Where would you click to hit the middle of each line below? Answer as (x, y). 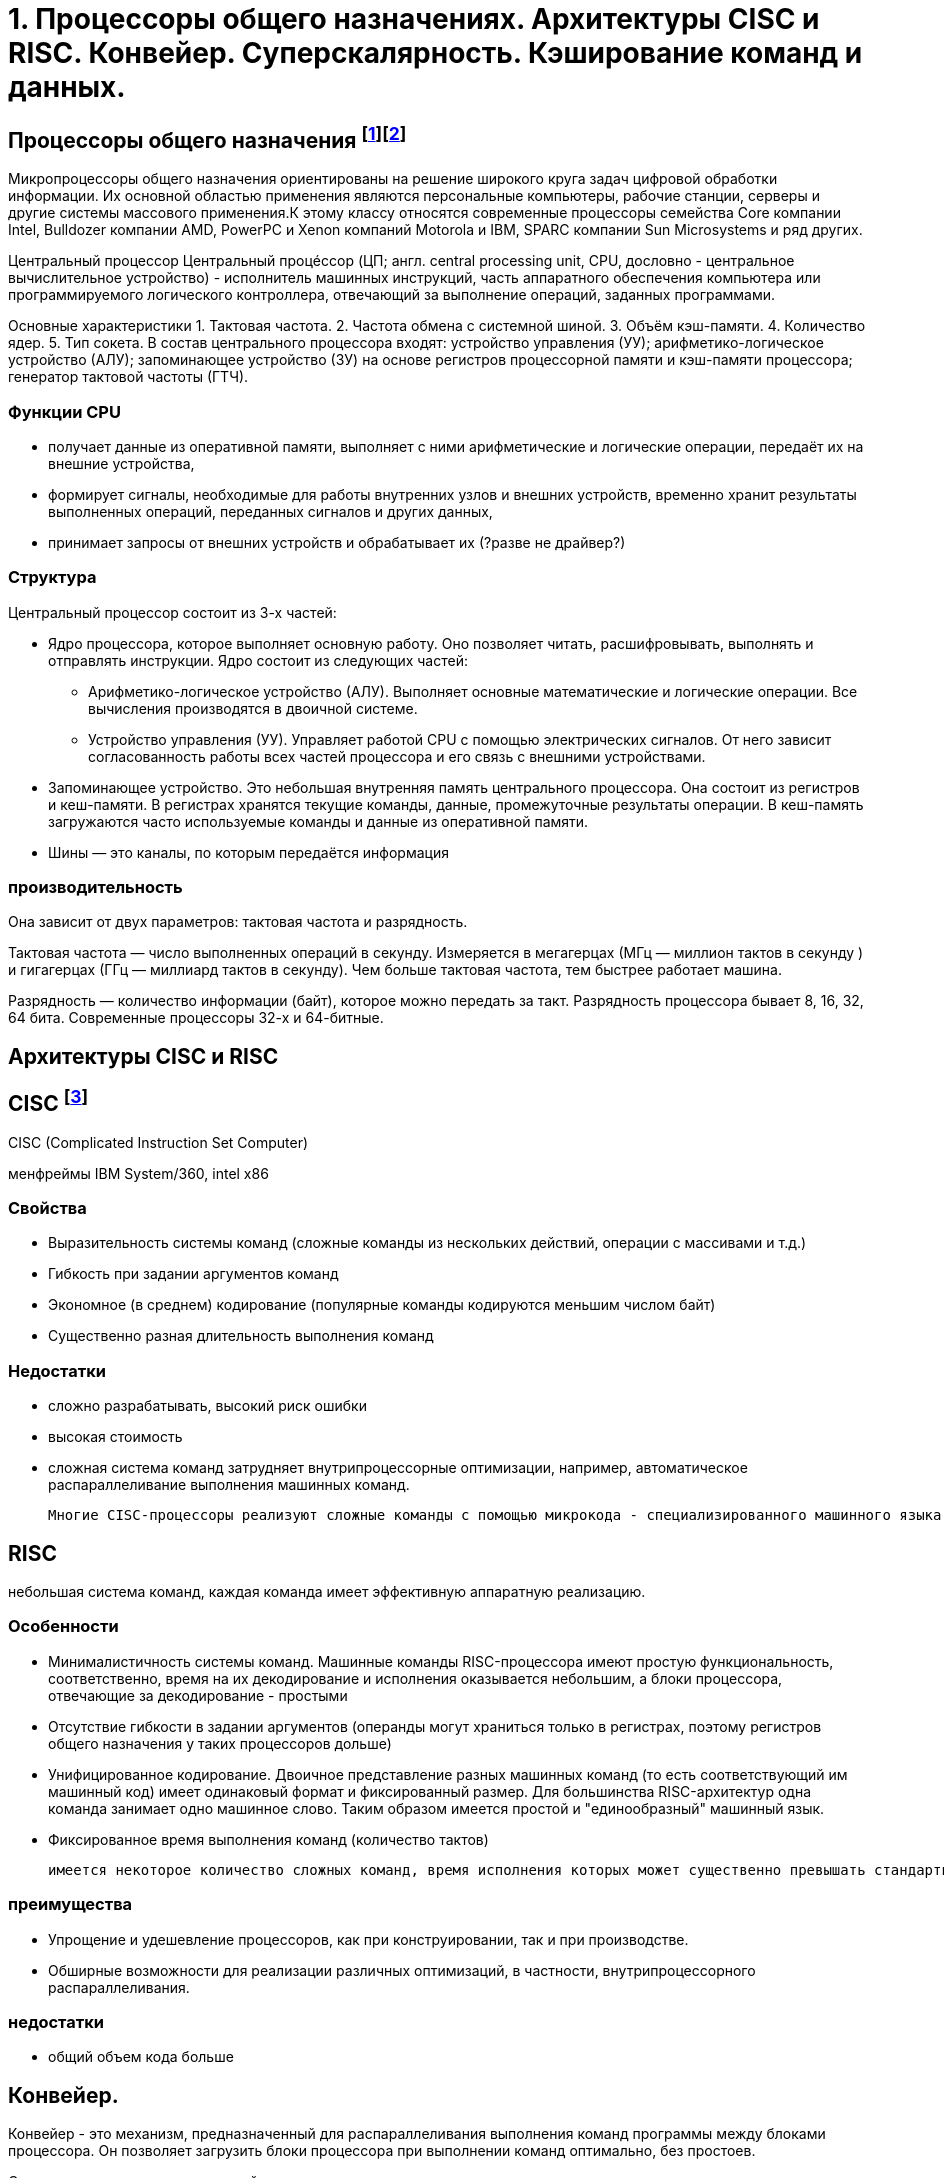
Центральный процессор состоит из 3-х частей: (172, 612)
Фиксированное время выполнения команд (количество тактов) (268, 1839)
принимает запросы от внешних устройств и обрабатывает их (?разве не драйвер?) (337, 542)
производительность (95, 887)
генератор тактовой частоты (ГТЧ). (128, 377)
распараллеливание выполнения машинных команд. (229, 1485)
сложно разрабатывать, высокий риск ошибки (207, 1406)
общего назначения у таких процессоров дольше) (220, 1743)
